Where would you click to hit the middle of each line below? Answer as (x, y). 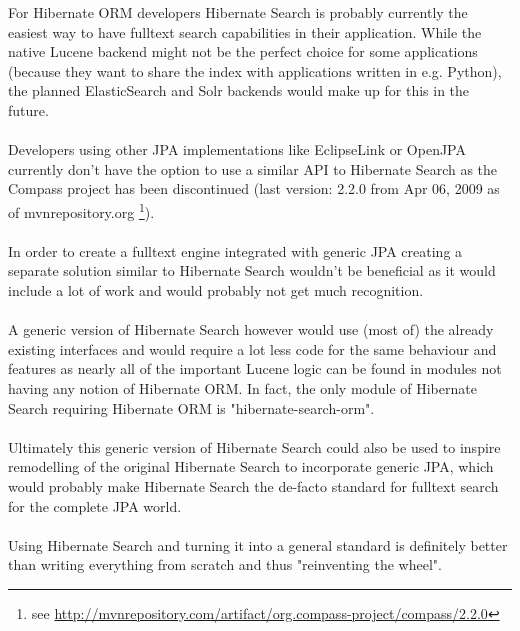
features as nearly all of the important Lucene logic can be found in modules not (255, 368)
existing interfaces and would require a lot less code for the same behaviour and (252, 348)
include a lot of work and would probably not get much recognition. (216, 289)
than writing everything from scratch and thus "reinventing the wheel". (225, 564)
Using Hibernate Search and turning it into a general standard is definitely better (258, 544)
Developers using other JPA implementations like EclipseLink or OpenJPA (237, 149)
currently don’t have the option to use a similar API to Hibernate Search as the (253, 168)
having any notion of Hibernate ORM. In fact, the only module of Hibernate (242, 387)
